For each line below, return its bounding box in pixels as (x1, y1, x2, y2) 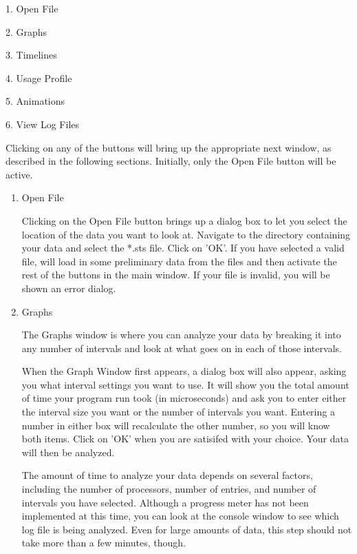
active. (6, 167, 33, 181)
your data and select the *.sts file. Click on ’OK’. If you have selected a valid (21, 240, 345, 255)
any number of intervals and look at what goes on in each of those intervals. (21, 340, 342, 355)
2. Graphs (6, 24, 47, 39)
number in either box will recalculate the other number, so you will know (21, 418, 330, 432)
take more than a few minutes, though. (21, 535, 186, 550)
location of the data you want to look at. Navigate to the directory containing (21, 227, 351, 241)
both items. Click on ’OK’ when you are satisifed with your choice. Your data (21, 431, 349, 446)
